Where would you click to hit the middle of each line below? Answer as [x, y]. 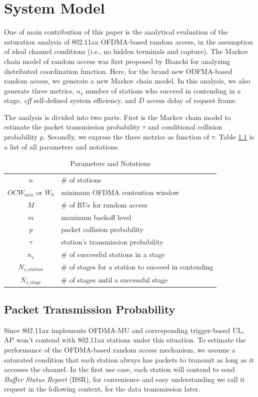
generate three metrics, [39, 90]
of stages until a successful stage [118, 280]
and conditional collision [185, 127]
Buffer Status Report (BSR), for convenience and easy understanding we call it [124, 379]
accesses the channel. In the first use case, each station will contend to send [119, 369]
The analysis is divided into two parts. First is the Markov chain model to [117, 117]
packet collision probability [102, 229]
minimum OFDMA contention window [120, 192]
